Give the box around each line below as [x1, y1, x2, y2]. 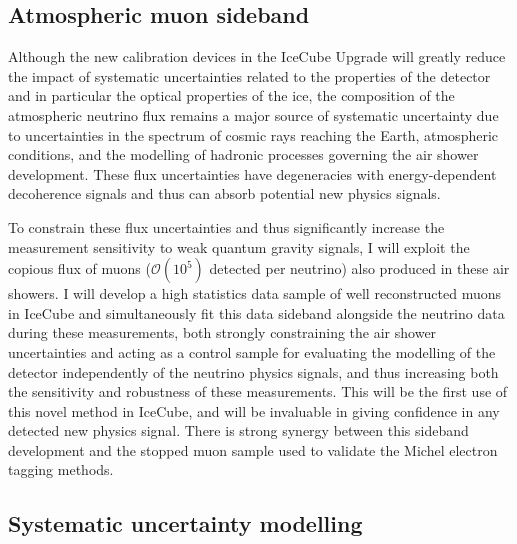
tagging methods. [8, 459, 114, 480]
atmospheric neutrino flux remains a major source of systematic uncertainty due [8, 104, 499, 125]
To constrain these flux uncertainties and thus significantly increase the [8, 216, 445, 237]
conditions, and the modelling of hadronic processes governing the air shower [8, 144, 479, 165]
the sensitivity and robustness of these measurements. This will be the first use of [8, 381, 508, 402]
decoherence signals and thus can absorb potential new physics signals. [8, 183, 441, 204]
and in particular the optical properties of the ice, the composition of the [8, 85, 455, 106]
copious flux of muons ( [8, 258, 151, 279]
